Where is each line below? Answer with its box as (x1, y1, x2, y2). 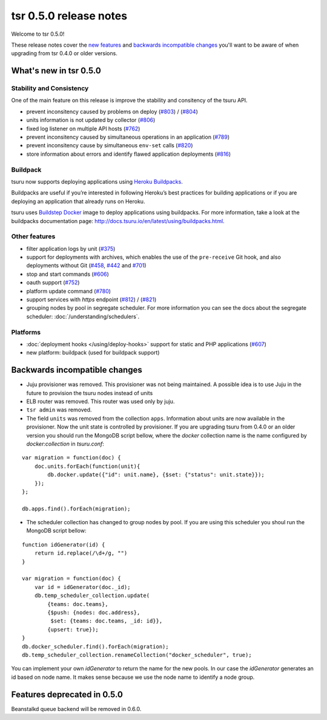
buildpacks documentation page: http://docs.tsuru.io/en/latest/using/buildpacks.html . (11, 217, 225, 224)
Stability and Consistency (11, 84, 89, 93)
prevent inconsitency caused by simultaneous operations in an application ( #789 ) (26, 133, 230, 141)
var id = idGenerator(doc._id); (34, 584, 131, 590)
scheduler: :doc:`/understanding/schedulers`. (26, 313, 140, 320)
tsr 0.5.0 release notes (11, 9, 127, 22)
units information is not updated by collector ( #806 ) (26, 116, 156, 124)
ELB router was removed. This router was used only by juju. (26, 398, 175, 405)
